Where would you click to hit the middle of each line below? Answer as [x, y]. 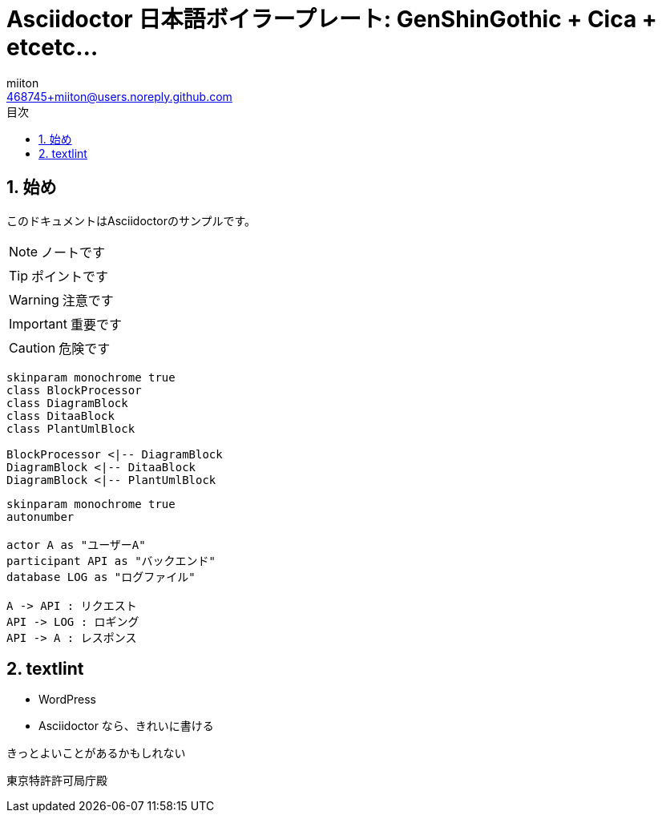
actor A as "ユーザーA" [76, 545]
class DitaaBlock [61, 416]
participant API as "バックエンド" [111, 561]
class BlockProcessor [74, 390]
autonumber [40, 516]
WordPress [68, 700]
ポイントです [70, 276]
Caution [32, 347]
